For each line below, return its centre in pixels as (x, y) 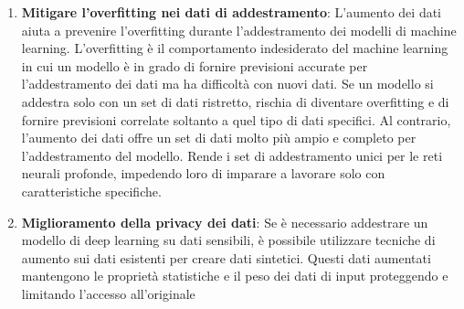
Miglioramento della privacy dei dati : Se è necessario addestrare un (225, 222)
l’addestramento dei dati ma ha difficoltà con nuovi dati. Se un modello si (227, 84)
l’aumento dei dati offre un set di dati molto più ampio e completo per (219, 138)
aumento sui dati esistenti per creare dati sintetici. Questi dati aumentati (226, 257)
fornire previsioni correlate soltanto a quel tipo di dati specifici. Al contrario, (236, 119)
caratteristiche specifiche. (91, 191)
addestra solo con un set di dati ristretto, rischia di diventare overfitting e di (235, 101)
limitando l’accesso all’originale (108, 293)
